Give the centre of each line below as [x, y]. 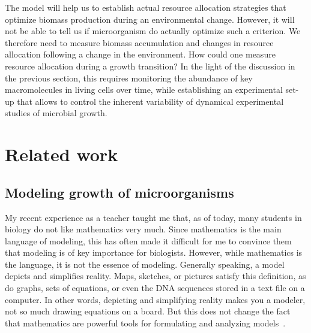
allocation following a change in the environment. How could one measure [140, 54]
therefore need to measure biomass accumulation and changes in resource [139, 42]
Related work [62, 154]
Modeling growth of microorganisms [119, 192]
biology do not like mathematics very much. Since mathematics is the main [143, 229]
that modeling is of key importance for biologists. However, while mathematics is [154, 252]
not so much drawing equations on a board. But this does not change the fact [148, 311]
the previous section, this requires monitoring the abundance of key [129, 78]
